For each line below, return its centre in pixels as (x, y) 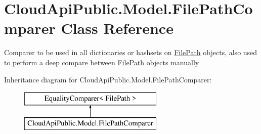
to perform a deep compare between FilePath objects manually (102, 62)
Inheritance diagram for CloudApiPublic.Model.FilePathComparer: (108, 79)
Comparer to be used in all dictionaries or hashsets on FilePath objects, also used (131, 52)
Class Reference (117, 28)
